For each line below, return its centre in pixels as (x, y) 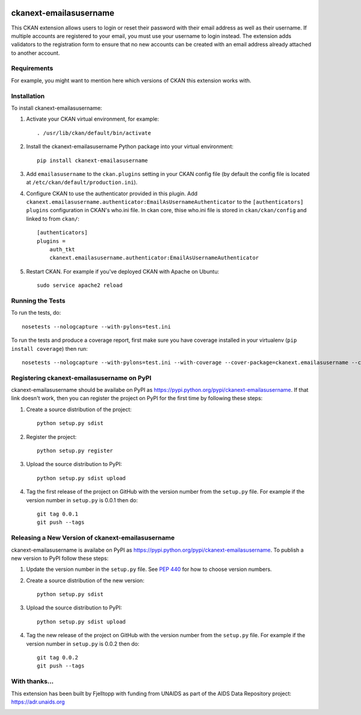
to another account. (35, 53)
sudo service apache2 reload (80, 285)
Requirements (32, 68)
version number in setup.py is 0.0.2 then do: (83, 644)
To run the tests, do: (36, 313)
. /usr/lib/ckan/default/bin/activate (94, 133)
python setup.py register (75, 451)
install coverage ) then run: (49, 348)
